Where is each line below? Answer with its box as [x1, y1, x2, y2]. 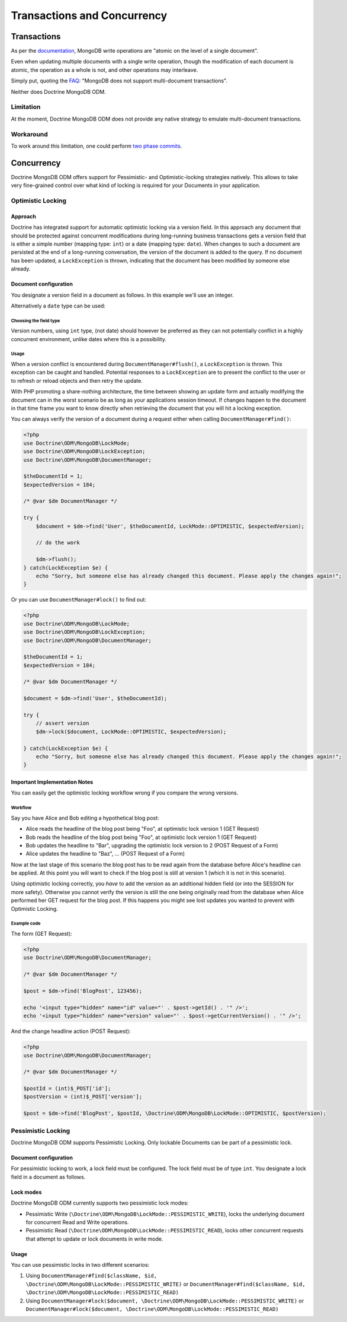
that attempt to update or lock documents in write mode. [25, 1235, 163, 1242]
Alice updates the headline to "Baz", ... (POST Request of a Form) [25, 850, 185, 857]
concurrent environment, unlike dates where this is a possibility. [11, 335, 167, 342]
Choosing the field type [11, 317, 60, 323]
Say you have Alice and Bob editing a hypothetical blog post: [11, 814, 159, 821]
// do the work [36, 539, 80, 546]
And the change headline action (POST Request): [11, 1028, 131, 1035]
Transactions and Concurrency [11, 9, 168, 22]
